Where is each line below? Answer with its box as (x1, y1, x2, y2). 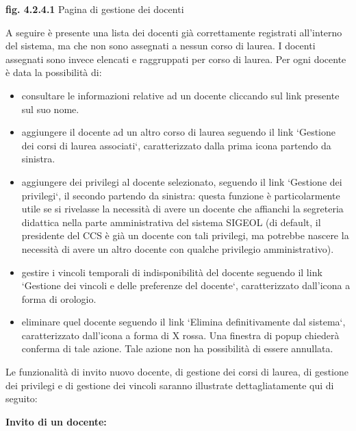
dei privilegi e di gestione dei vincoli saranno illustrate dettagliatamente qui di (5, 378, 334, 392)
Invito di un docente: (5, 414, 107, 428)
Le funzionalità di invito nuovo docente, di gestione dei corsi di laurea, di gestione (5, 365, 349, 379)
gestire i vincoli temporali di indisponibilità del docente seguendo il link (21, 264, 322, 279)
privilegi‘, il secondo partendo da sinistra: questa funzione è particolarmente (21, 188, 340, 202)
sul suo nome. (21, 101, 79, 116)
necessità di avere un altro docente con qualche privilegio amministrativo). (21, 241, 334, 256)
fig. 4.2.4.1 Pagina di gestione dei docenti (5, 2, 184, 16)
